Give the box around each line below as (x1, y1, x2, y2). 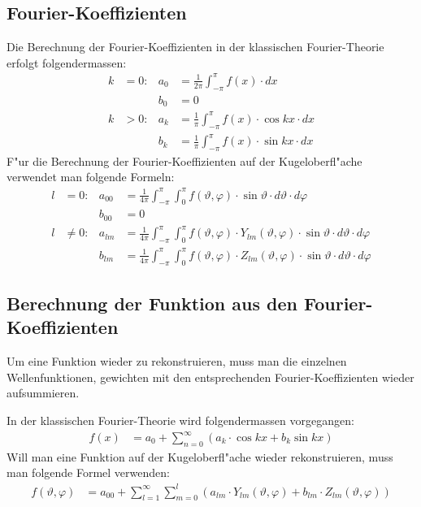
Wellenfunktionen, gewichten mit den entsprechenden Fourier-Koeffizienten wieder (7, 368, 414, 385)
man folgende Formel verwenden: (7, 464, 170, 481)
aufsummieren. (7, 384, 80, 401)
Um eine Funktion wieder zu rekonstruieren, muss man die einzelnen (7, 353, 347, 370)
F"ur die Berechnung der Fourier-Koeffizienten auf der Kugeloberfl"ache (7, 152, 362, 169)
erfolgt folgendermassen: (7, 54, 127, 71)
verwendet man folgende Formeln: (7, 168, 175, 185)
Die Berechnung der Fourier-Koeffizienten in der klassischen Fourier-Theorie (7, 38, 384, 55)
